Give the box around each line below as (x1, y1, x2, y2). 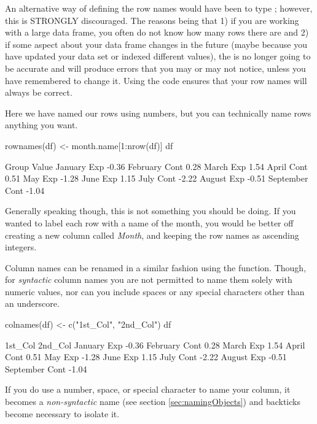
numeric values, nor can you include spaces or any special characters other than (5, 285, 305, 298)
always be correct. (5, 86, 72, 99)
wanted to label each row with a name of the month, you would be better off (5, 216, 294, 229)
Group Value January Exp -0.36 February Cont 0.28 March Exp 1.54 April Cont (5, 160, 308, 172)
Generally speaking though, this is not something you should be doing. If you (5, 204, 296, 217)
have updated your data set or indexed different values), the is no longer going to (5, 50, 311, 63)
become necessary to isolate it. (5, 407, 120, 420)
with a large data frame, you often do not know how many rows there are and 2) (5, 26, 309, 39)
